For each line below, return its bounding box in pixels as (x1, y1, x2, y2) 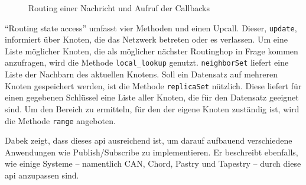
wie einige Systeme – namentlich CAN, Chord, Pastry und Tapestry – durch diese (5, 157, 301, 170)
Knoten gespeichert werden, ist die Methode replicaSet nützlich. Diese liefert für (5, 79, 302, 92)
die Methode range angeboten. (5, 114, 116, 126)
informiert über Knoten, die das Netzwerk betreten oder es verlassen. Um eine (5, 33, 288, 46)
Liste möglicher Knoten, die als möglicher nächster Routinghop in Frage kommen (5, 44, 298, 57)
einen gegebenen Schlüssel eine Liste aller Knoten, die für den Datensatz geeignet (5, 91, 299, 103)
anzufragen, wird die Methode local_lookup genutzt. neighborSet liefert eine (5, 56, 289, 69)
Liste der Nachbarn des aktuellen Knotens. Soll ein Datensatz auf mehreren (5, 68, 278, 80)
